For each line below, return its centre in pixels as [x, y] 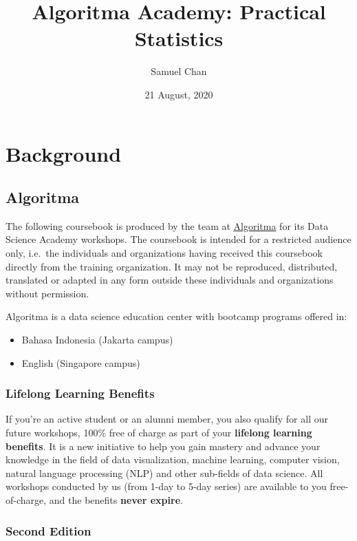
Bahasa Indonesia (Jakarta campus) [97, 340]
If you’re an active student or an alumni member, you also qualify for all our [167, 419]
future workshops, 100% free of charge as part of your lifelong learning [159, 433]
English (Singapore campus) [81, 362]
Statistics [179, 38]
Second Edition [48, 530]
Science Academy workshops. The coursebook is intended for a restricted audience [178, 239]
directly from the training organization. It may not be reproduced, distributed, [172, 266]
